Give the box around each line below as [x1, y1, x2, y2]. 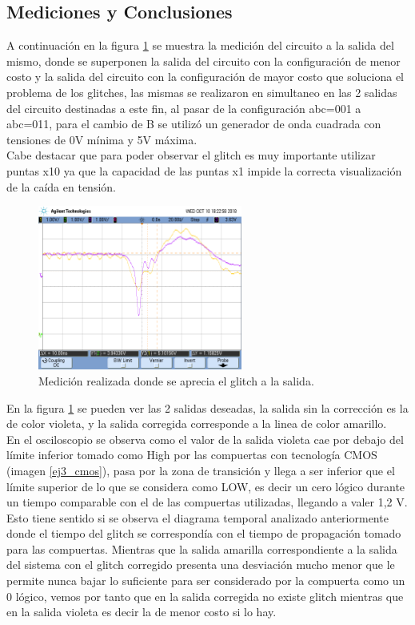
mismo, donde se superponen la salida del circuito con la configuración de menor [6, 52, 401, 69]
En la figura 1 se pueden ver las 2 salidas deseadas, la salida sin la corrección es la [6, 399, 409, 416]
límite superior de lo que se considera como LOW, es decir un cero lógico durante [6, 478, 405, 494]
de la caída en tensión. [6, 178, 116, 195]
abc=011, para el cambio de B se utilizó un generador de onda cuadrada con [6, 115, 381, 132]
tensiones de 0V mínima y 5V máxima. [6, 131, 198, 147]
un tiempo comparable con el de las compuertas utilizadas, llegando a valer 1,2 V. [6, 494, 408, 510]
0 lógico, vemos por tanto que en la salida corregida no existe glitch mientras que [6, 587, 404, 604]
